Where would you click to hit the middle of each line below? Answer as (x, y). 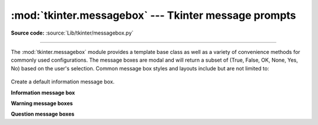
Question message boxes (43, 114)
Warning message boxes (42, 103)
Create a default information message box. (63, 82)
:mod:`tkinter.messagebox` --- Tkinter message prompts (154, 15)
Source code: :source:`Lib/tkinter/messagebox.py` (72, 33)
